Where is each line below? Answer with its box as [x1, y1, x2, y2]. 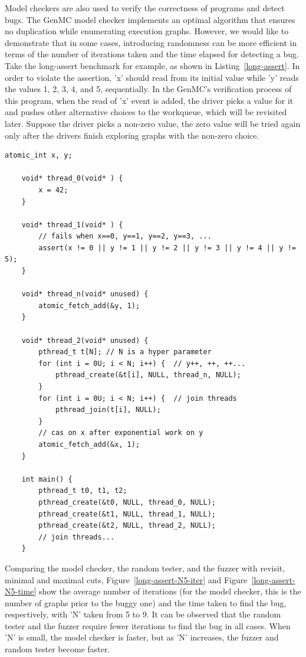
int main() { [21, 475, 73, 483]
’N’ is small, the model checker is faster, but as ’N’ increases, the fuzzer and [5, 631, 279, 643]
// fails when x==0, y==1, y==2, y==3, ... [38, 232, 212, 241]
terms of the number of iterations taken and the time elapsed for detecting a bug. [5, 48, 299, 60]
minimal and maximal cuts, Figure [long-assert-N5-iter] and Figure [5, 573, 248, 586]
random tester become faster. [5, 643, 110, 655]
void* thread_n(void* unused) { [21, 290, 149, 299]
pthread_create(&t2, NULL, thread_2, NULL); [38, 521, 216, 530]
